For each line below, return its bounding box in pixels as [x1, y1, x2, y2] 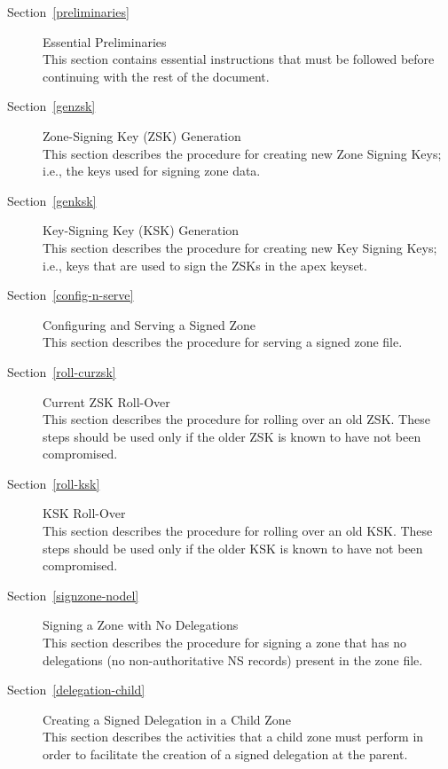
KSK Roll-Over [43, 504, 126, 522]
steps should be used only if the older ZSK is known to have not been [43, 427, 421, 445]
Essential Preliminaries [43, 32, 167, 51]
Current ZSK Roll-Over [43, 392, 170, 411]
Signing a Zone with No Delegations [43, 616, 239, 634]
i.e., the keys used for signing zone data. [43, 161, 261, 180]
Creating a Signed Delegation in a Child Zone [43, 710, 291, 728]
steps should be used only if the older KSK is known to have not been [43, 538, 423, 557]
